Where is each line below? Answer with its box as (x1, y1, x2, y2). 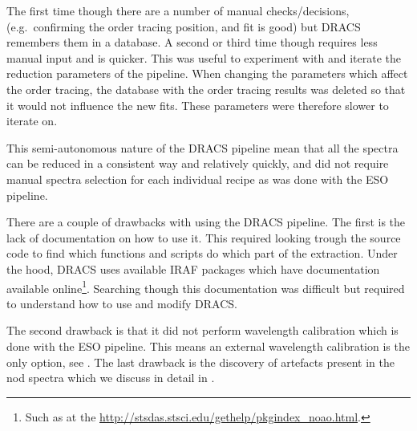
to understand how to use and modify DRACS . (6, 295, 238, 311)
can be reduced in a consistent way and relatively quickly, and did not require (6, 155, 389, 172)
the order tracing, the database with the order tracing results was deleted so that (6, 80, 406, 97)
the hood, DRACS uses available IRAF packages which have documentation (6, 260, 380, 277)
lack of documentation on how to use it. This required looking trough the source (6, 229, 401, 246)
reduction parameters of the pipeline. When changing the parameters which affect (6, 65, 408, 82)
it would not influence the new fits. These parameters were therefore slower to (6, 96, 389, 113)
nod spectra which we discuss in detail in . (6, 369, 215, 386)
